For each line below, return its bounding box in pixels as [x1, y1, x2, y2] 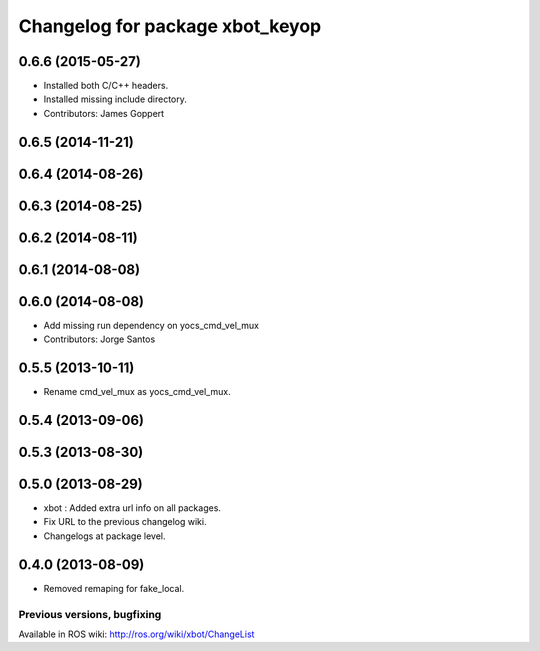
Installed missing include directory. [43, 93, 187, 105]
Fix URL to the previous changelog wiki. [43, 516, 207, 528]
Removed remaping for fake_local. [43, 582, 185, 594]
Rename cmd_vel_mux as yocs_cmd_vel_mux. [43, 386, 231, 398]
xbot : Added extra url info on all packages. [43, 502, 222, 514]
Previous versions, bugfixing [18, 607, 162, 621]
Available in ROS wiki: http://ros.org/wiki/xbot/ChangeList [18, 628, 255, 640]
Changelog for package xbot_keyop [18, 15, 322, 37]
